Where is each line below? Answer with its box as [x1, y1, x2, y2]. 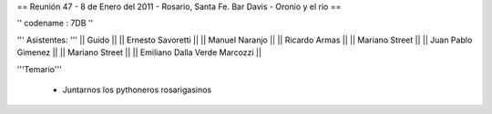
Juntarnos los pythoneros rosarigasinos [62, 84, 212, 95]
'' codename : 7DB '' [16, 18, 94, 29]
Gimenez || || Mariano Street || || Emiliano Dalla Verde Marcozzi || [16, 47, 261, 58]
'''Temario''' [16, 63, 63, 74]
